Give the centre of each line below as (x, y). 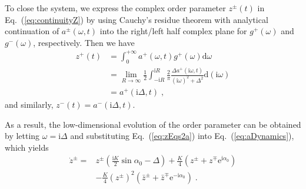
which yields (27, 147)
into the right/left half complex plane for (173, 31)
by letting (22, 136)
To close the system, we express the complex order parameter (115, 8)
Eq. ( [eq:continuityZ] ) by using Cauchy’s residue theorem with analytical (137, 19)
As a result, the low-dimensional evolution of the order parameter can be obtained (153, 124)
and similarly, (29, 105)
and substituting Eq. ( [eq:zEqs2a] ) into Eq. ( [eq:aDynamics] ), (182, 136)
